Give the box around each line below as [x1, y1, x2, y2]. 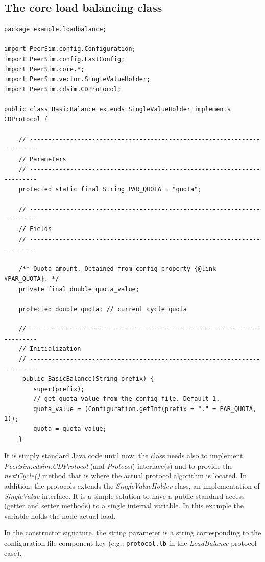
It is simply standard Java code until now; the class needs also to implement [4, 450, 243, 461]
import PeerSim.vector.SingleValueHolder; [4, 75, 151, 83]
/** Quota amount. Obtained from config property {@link [18, 265, 216, 273]
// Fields [18, 225, 52, 233]
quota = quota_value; [33, 425, 107, 432]
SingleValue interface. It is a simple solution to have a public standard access [4, 490, 245, 501]
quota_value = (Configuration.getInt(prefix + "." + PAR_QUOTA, [33, 405, 256, 413]
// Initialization [18, 345, 81, 353]
